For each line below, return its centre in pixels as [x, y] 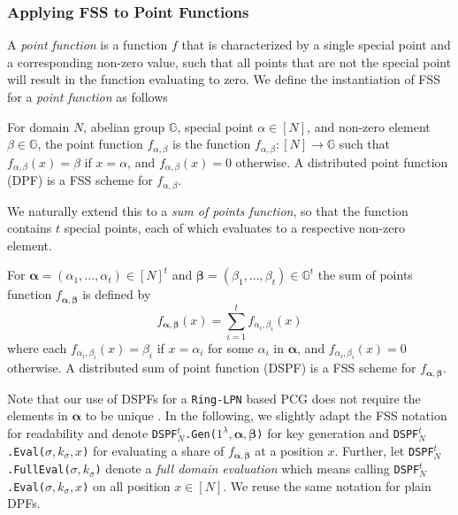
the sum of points [365, 275]
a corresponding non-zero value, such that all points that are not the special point [229, 61]
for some [231, 347]
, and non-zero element [369, 126]
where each [37, 347]
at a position [289, 450]
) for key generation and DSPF [338, 433]
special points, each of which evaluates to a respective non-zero [234, 228]
